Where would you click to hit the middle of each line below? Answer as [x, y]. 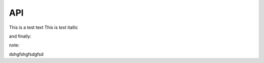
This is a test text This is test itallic [44, 27]
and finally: [20, 36]
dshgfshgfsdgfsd [26, 54]
